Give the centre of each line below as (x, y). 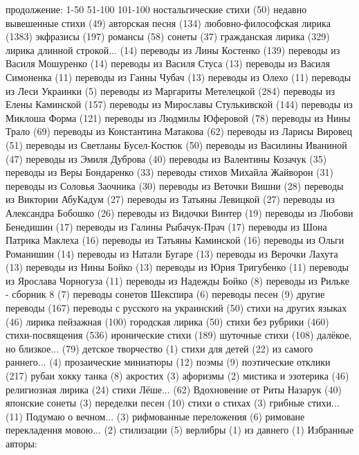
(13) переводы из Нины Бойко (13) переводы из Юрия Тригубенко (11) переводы (177, 267)
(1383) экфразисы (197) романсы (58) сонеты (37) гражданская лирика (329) (168, 36)
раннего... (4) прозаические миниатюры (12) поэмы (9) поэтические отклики (168, 362)
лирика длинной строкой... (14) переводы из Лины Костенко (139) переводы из (173, 50)
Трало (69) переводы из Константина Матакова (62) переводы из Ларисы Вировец (179, 131)
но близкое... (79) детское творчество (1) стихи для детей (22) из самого (159, 348)
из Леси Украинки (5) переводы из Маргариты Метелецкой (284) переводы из (170, 90)
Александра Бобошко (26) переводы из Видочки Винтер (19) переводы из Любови (179, 212)
